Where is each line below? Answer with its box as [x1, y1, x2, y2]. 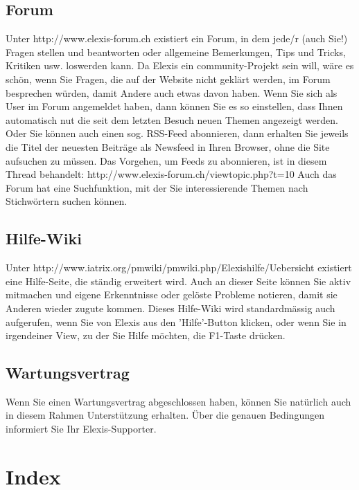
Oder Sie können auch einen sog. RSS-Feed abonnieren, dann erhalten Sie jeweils [6, 126, 349, 140]
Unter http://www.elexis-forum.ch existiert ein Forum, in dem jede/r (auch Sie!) [6, 31, 348, 46]
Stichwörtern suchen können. [6, 194, 128, 208]
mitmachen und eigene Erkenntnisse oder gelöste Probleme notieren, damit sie [6, 287, 338, 302]
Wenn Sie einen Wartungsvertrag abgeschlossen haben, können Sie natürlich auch [6, 394, 351, 408]
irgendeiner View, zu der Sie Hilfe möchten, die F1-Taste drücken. [6, 328, 286, 343]
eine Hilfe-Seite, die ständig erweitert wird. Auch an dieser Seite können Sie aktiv [6, 273, 351, 288]
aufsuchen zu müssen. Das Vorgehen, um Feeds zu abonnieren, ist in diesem [6, 153, 327, 167]
